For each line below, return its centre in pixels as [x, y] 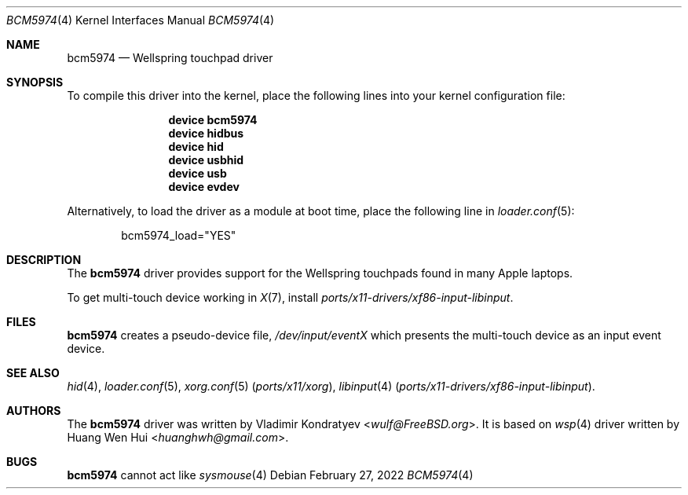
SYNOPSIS [35, 82]
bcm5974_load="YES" [179, 235]
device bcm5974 [213, 120]
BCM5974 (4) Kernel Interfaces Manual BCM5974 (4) [141, 20]
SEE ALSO [33, 373]
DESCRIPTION [44, 260]
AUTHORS [34, 411]
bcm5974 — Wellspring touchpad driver [170, 58]
